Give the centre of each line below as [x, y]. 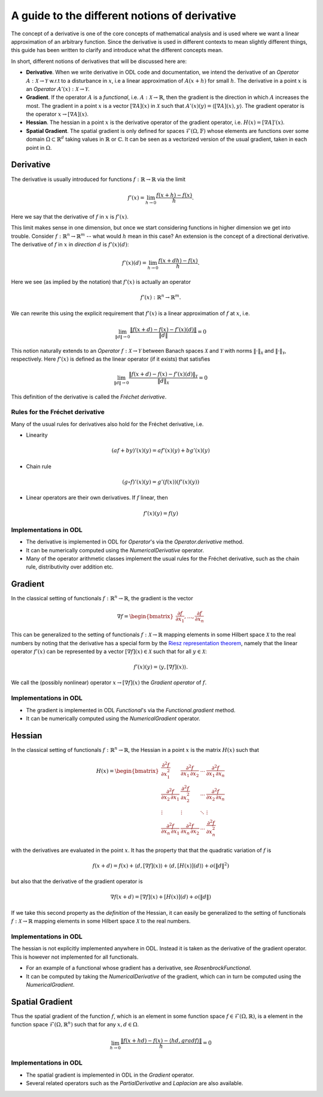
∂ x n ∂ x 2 [190, 832]
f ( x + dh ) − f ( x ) [178, 260]
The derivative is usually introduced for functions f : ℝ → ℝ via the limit [98, 179]
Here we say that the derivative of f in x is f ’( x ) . [70, 216]
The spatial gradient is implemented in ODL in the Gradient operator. [110, 1075]
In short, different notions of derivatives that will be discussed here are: [99, 61]
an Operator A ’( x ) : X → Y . [58, 89]
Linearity [37, 435]
